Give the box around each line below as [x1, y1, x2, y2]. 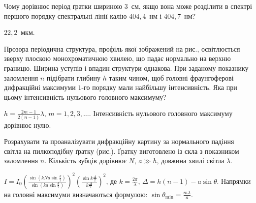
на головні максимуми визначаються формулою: [4, 189, 148, 199]
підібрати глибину [46, 72, 101, 83]
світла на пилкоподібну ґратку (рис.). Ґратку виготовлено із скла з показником [4, 145, 239, 156]
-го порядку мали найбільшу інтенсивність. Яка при [81, 82, 237, 92]
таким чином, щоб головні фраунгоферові [109, 72, 234, 83]
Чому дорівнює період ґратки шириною [4, 1, 123, 11]
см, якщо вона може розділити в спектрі [131, 1, 252, 11]
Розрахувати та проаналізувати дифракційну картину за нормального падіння [4, 136, 234, 146]
